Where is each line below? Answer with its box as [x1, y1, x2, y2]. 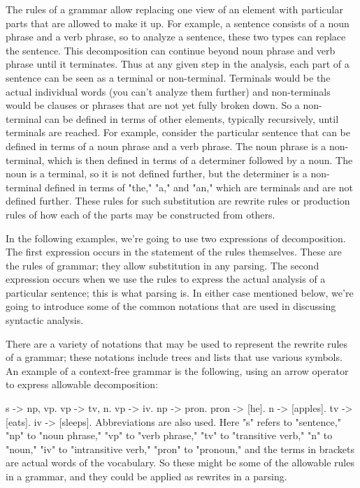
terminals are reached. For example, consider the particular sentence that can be [6, 125, 351, 140]
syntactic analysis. [6, 313, 84, 327]
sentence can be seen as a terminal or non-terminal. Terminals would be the [6, 70, 331, 84]
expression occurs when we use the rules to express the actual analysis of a [6, 272, 326, 286]
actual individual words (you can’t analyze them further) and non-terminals [6, 84, 331, 98]
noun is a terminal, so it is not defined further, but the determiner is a [6, 166, 308, 181]
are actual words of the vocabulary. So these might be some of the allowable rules [6, 455, 354, 470]
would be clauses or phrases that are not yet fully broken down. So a [6, 98, 300, 112]
